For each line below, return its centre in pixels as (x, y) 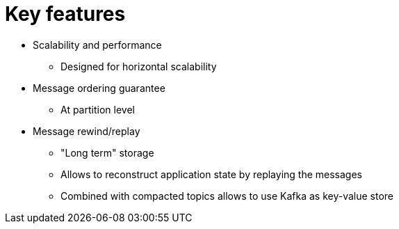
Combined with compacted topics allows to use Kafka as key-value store (227, 196)
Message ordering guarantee (99, 88)
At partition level (98, 109)
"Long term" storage (107, 152)
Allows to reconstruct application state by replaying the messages (211, 174)
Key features (65, 14)
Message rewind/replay (87, 131)
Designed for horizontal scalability (139, 66)
